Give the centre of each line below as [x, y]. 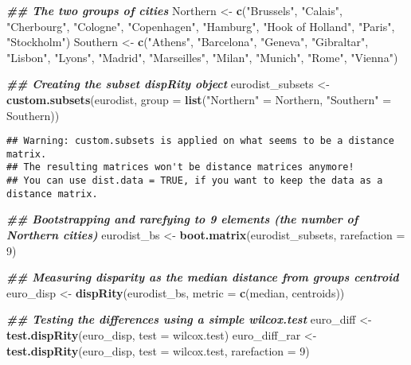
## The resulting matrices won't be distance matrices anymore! [180, 167]
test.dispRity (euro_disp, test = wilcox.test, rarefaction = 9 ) [158, 350]
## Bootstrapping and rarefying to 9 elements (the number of [182, 219]
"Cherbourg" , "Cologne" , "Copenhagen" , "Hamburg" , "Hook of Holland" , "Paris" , [201, 26]
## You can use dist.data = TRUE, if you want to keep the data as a [195, 181]
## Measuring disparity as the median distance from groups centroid [203, 277]
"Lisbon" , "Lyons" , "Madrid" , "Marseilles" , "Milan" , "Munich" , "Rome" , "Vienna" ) [202, 57]
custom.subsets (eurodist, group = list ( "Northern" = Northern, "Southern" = [199, 99]
